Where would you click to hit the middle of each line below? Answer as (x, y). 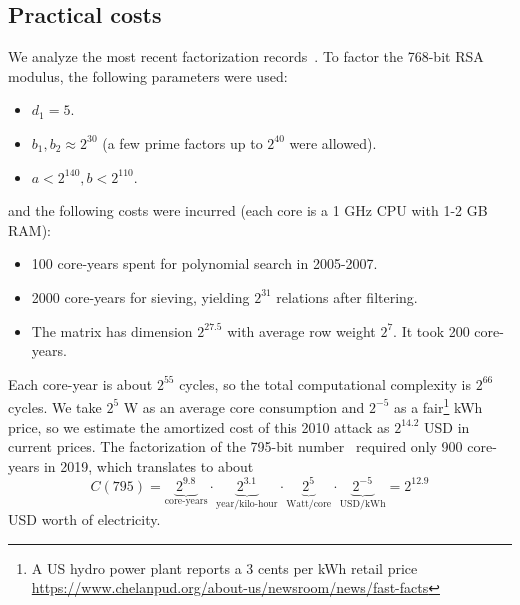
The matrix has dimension (112, 330)
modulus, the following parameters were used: (148, 75)
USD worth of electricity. (84, 519)
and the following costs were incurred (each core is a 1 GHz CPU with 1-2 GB (248, 210)
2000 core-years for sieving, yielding (140, 296)
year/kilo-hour (247, 503)
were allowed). (333, 142)
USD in (447, 426)
